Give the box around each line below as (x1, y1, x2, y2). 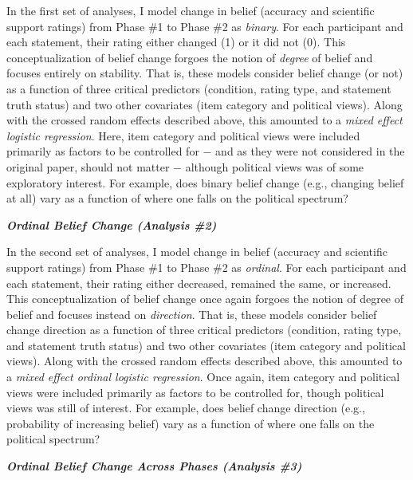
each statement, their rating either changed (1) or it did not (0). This (6, 33, 346, 50)
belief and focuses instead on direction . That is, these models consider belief (6, 305, 377, 322)
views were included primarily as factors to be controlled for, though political (6, 384, 384, 400)
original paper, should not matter (6, 158, 170, 175)
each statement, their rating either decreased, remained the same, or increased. (6, 274, 391, 291)
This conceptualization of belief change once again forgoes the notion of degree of (6, 290, 404, 307)
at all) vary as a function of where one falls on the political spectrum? (6, 190, 348, 207)
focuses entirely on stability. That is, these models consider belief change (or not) (6, 65, 403, 81)
